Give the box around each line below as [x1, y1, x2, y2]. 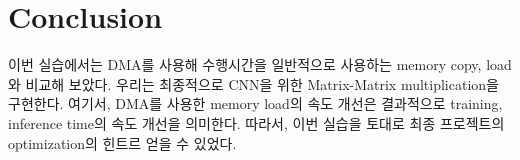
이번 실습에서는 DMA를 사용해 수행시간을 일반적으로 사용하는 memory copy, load [8, 54, 512, 75]
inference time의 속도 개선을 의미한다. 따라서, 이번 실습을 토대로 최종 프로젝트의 [8, 112, 505, 133]
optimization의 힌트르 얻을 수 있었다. [8, 132, 237, 153]
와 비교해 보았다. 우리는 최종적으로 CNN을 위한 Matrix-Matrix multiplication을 [8, 73, 499, 94]
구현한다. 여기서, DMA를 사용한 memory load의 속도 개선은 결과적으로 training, [8, 93, 503, 114]
